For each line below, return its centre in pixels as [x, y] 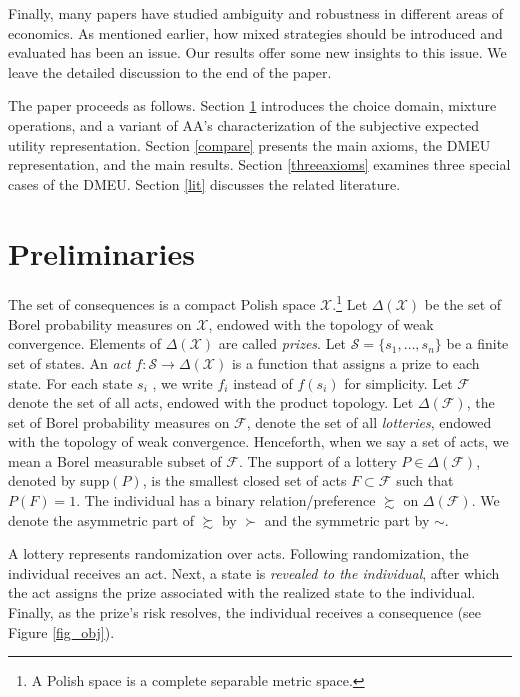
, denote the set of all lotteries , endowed [369, 421]
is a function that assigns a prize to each [355, 362]
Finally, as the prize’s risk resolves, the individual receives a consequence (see [245, 612]
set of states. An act [69, 362]
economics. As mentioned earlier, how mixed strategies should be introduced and [255, 32]
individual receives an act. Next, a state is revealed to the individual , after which [254, 572]
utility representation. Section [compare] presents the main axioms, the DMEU [249, 144]
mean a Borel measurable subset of [115, 460]
